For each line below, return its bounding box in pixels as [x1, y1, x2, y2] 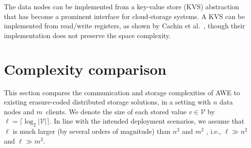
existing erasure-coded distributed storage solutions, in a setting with [4, 97, 211, 107]
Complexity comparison [4, 59, 167, 79]
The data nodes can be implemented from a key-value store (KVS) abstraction [4, 1, 239, 11]
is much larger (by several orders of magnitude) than [13, 126, 171, 136]
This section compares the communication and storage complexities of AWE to [4, 87, 240, 97]
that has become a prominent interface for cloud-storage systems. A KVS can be [4, 11, 245, 21]
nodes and [4, 106, 34, 116]
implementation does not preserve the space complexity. [4, 30, 171, 40]
